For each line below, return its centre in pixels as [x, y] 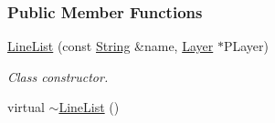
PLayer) [246, 46]
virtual [26, 107]
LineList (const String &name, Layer [111, 46]
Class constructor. [58, 76]
